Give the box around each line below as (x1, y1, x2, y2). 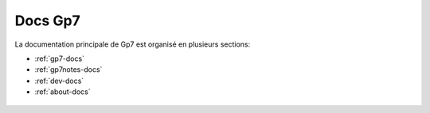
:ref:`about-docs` (34, 87, 91, 96)
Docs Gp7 (14, 12, 81, 29)
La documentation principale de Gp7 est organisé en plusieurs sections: (14, 40, 251, 49)
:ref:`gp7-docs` (34, 54, 85, 63)
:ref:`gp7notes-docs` (34, 65, 103, 74)
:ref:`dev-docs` (34, 76, 84, 85)
